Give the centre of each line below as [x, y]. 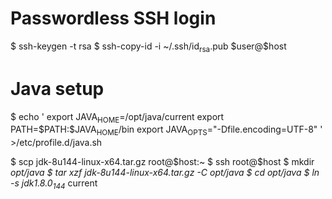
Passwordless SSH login [113, 18]
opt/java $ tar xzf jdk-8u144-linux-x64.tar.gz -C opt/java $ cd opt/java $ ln [165, 173]
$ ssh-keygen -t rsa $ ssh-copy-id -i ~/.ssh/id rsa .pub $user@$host [148, 47]
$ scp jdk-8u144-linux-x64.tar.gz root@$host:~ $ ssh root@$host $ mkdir [162, 162]
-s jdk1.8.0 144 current [54, 184]
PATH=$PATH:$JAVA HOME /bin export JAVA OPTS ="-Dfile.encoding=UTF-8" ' [166, 130]
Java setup [57, 88]
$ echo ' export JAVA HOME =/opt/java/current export [117, 117]
